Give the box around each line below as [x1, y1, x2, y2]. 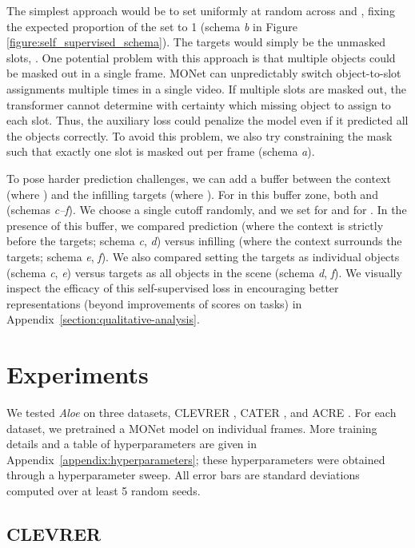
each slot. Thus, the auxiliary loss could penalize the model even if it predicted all [6, 112, 409, 129]
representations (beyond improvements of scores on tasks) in [6, 295, 302, 312]
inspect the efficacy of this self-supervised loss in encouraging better [6, 280, 339, 296]
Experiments [6, 358, 149, 391]
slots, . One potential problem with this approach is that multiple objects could [6, 49, 396, 66]
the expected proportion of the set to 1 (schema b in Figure [6, 18, 297, 34]
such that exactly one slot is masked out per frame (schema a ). [6, 143, 315, 160]
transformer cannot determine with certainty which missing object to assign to [6, 96, 391, 113]
